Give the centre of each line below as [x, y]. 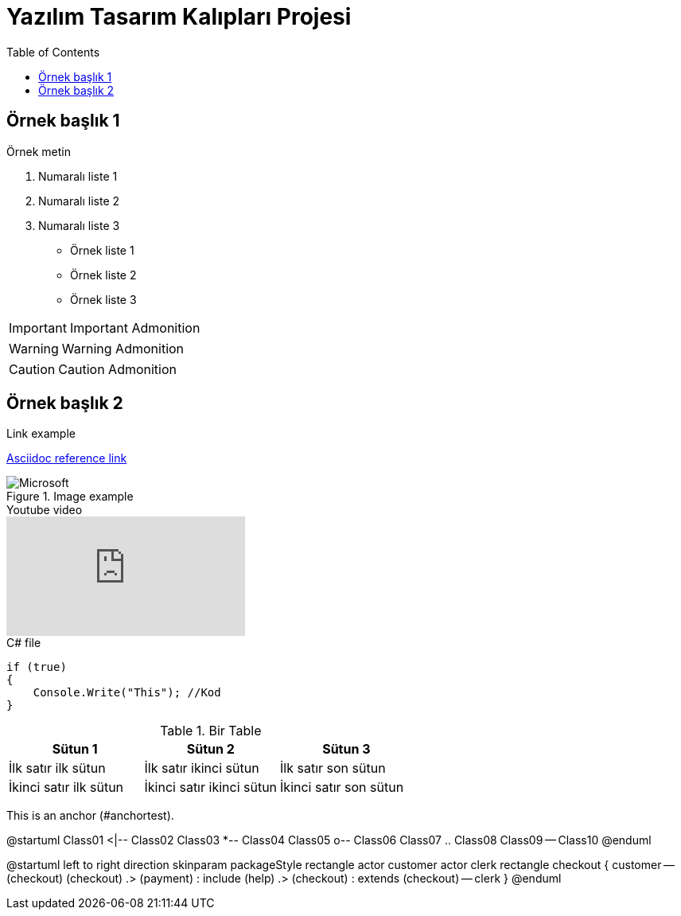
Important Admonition [135, 327]
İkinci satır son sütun [342, 787]
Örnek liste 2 [103, 275]
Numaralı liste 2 [79, 201]
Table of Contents [53, 52]
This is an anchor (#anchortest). [90, 816]
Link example [41, 434]
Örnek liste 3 [103, 299]
